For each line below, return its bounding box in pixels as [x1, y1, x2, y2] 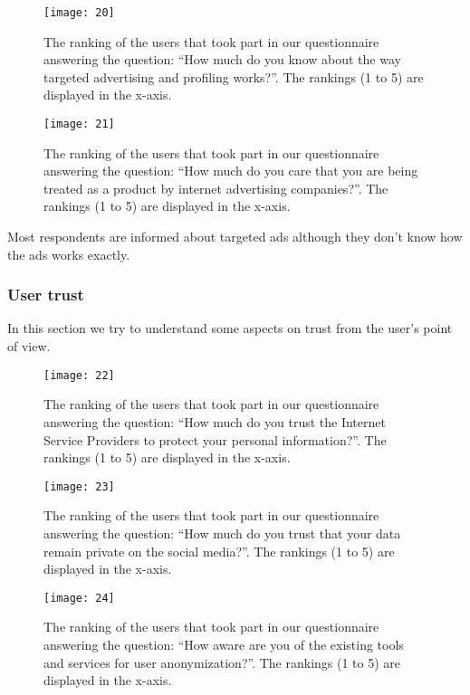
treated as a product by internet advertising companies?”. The [43, 178, 388, 197]
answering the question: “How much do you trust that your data [43, 523, 401, 542]
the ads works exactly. [7, 244, 130, 263]
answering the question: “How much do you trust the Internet [43, 412, 386, 431]
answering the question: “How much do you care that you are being [43, 161, 418, 180]
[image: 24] [43, 591, 115, 605]
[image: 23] [43, 480, 115, 493]
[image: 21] [43, 118, 115, 131]
